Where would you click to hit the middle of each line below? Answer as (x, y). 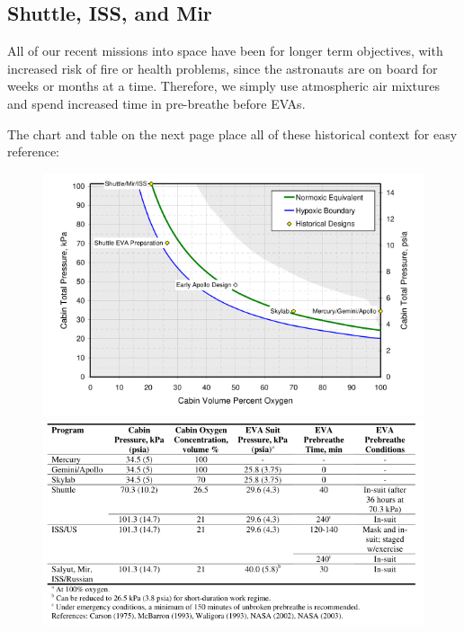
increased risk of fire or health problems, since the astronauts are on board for (223, 68)
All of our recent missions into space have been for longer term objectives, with (225, 51)
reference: (34, 151)
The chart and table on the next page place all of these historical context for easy (232, 134)
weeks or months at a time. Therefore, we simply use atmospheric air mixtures (223, 86)
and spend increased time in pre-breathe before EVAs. (156, 103)
